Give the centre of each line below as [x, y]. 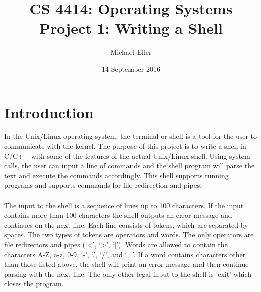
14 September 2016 [131, 69]
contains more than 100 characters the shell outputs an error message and [118, 215]
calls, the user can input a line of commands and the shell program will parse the [129, 166]
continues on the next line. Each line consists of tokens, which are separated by [126, 224]
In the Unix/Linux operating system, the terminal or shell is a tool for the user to [131, 136]
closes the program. [34, 284]
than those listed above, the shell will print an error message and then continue [126, 264]
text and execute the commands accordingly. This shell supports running [116, 175]
